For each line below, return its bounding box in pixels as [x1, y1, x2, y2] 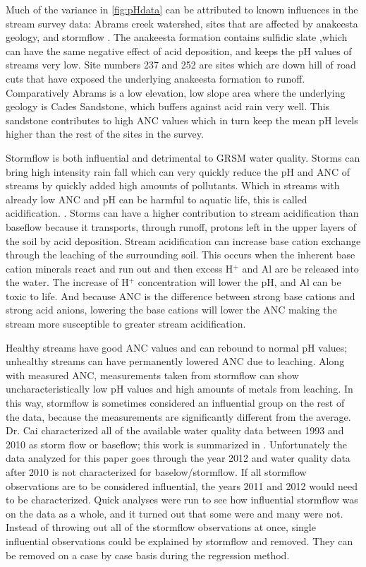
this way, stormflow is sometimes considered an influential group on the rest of [6, 395, 345, 410]
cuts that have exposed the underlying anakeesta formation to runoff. [6, 71, 305, 85]
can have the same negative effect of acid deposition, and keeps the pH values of [6, 43, 352, 58]
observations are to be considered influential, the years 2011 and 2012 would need [6, 478, 358, 493]
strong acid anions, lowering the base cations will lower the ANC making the [6, 302, 337, 317]
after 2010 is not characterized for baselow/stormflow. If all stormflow [6, 465, 307, 479]
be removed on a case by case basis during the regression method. [6, 547, 290, 562]
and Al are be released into [242, 261, 359, 275]
